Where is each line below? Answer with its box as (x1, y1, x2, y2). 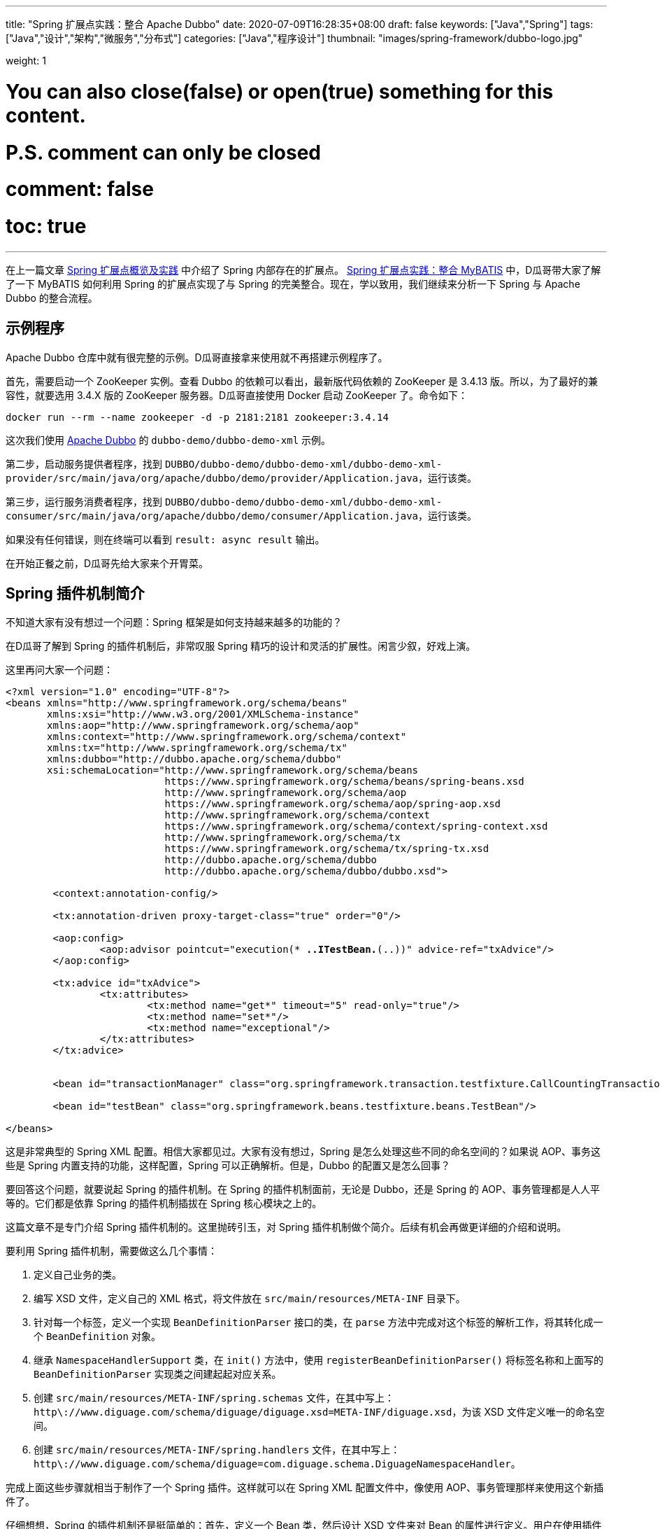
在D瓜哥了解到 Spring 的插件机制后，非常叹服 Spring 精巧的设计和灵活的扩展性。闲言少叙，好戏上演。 (6, 640, 476, 652)
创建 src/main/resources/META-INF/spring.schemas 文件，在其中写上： (34, 1392, 394, 1404)
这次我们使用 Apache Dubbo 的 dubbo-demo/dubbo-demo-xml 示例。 (6, 433, 331, 446)
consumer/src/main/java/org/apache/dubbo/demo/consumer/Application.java (6, 510, 419, 522)
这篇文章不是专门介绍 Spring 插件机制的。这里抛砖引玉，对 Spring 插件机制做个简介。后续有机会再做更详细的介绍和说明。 (6, 1221, 567, 1234)
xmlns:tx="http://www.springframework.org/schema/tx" (47, 742, 347, 754)
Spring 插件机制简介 (6, 585, 145, 603)
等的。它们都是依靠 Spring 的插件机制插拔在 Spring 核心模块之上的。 (6, 1197, 322, 1210)
